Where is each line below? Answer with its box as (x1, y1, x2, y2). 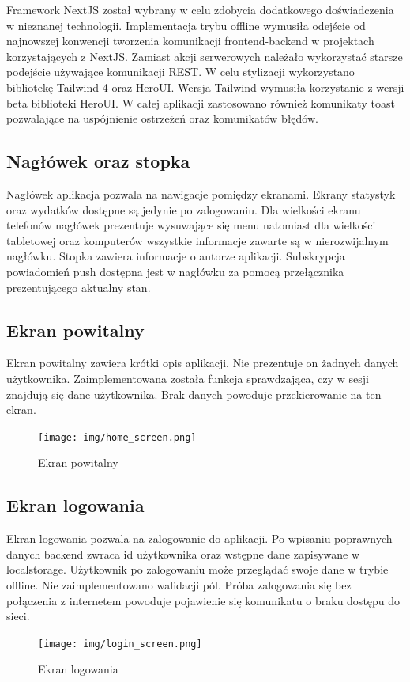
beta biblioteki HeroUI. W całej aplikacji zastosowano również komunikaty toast (6, 94, 395, 111)
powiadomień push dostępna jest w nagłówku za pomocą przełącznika (6, 263, 344, 279)
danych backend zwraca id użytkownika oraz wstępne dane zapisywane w (6, 545, 360, 562)
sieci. (6, 608, 30, 624)
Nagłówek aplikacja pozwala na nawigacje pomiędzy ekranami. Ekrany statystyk (6, 185, 396, 202)
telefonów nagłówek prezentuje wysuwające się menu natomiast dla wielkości (6, 217, 376, 233)
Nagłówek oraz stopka (6, 149, 190, 173)
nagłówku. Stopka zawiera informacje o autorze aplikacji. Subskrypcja (6, 248, 345, 264)
